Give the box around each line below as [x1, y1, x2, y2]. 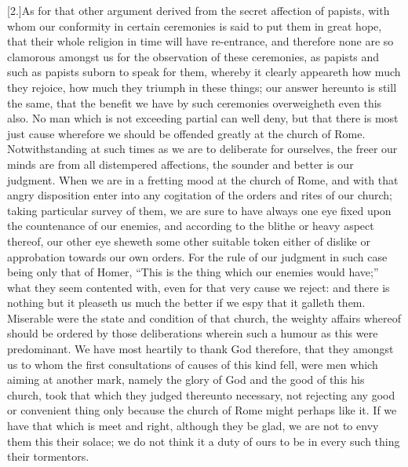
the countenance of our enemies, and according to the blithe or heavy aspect [7, 217, 374, 234]
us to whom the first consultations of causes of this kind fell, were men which [7, 356, 378, 372]
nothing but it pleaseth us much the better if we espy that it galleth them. [7, 294, 366, 311]
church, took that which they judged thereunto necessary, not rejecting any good [7, 386, 395, 403]
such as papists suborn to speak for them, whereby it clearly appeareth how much [7, 64, 401, 80]
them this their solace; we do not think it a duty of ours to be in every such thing [7, 432, 400, 449]
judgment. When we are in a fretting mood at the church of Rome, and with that [7, 171, 399, 188]
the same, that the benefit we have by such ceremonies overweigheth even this [7, 94, 382, 111]
